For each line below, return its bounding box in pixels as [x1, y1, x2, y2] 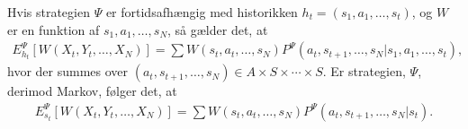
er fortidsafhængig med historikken [105, 3, 298, 21]
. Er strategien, [322, 62, 406, 81]
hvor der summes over [7, 62, 129, 81]
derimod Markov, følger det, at [7, 82, 177, 100]
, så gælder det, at [167, 20, 268, 39]
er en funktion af [7, 20, 100, 39]
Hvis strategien [7, 3, 90, 21]
